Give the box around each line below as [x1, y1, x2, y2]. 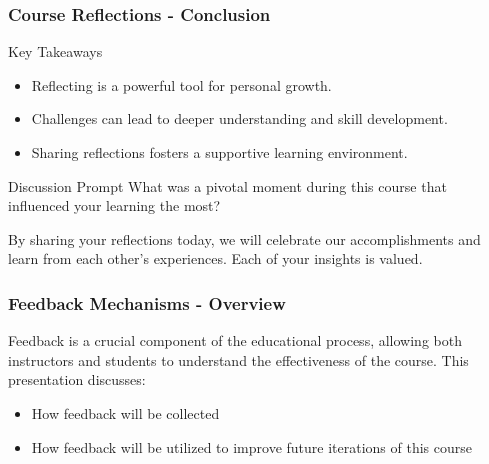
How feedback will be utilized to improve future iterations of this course [31, 436, 473, 457]
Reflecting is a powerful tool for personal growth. [31, 74, 332, 95]
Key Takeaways [8, 41, 103, 62]
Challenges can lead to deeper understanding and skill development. [31, 108, 448, 129]
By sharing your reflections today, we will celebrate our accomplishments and [8, 228, 481, 249]
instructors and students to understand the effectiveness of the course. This [8, 349, 469, 370]
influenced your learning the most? [8, 195, 221, 216]
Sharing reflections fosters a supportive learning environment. [31, 142, 408, 162]
